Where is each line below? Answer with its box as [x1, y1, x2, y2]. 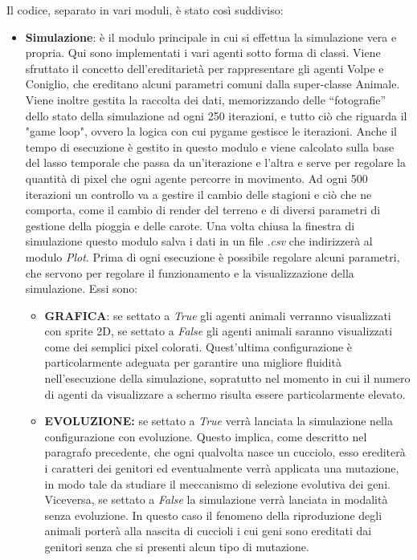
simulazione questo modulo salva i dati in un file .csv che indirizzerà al [25, 233, 373, 250]
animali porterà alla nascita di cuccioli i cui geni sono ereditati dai [44, 522, 372, 539]
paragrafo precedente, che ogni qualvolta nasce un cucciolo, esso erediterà [44, 444, 406, 461]
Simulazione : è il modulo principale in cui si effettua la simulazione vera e [25, 28, 397, 45]
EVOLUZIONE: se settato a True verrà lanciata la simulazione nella [44, 412, 393, 429]
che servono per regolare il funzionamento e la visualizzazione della [25, 264, 354, 281]
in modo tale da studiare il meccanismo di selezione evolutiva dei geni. [44, 475, 390, 492]
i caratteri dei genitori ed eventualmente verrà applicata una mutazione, [44, 460, 399, 477]
